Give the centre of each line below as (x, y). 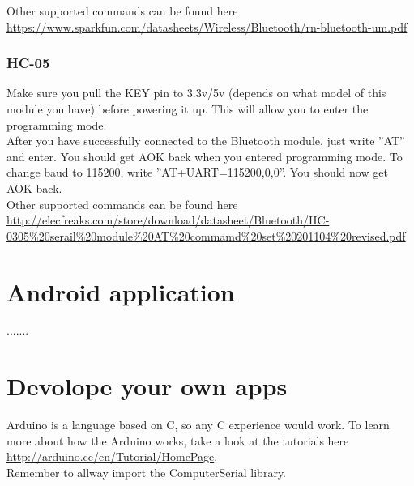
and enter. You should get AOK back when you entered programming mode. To (205, 156)
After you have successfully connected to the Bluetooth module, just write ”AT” (206, 141)
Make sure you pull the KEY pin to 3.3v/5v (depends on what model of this (196, 93)
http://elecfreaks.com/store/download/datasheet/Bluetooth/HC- (168, 220)
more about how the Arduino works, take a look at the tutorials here (178, 440)
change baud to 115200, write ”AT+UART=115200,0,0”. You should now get (197, 172)
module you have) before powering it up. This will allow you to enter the (188, 109)
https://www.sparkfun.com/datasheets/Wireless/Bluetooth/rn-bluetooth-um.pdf (207, 26)
